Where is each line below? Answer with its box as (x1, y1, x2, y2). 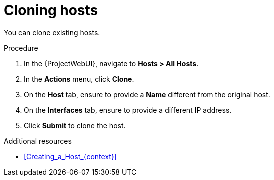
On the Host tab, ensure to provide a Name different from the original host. (24, 90, 270, 99)
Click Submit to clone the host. (24, 121, 126, 130)
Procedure (4, 43, 38, 52)
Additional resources (4, 136, 72, 145)
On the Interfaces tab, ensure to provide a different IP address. (24, 105, 232, 114)
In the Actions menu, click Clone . (24, 74, 134, 83)
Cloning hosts (4, 2, 98, 19)
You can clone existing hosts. (4, 28, 100, 37)
